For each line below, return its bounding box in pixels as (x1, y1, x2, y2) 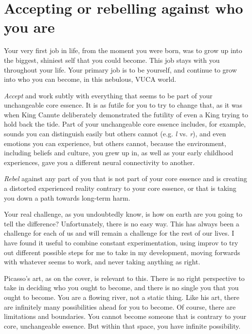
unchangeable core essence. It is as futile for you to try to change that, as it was (4, 100, 243, 110)
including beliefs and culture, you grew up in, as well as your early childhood (4, 148, 234, 158)
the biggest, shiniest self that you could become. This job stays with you (4, 55, 220, 65)
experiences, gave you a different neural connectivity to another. (4, 157, 195, 167)
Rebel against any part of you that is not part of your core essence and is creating (4, 173, 247, 184)
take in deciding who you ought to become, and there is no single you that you (4, 282, 239, 293)
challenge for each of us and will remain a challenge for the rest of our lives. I (4, 228, 234, 238)
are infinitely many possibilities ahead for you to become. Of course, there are (4, 301, 236, 312)
